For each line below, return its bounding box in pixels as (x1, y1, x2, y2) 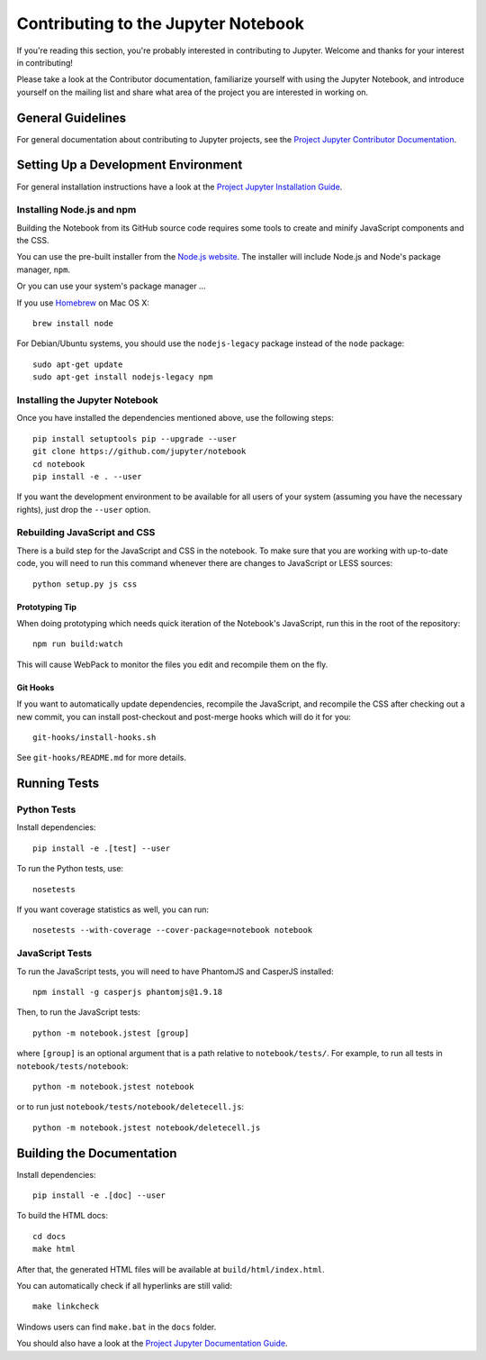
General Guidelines (16, 110, 126, 125)
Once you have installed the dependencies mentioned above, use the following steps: (16, 413, 335, 424)
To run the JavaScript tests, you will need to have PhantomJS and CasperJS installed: (16, 965, 334, 977)
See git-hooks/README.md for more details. (16, 753, 186, 763)
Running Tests (16, 776, 99, 791)
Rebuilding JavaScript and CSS (16, 526, 156, 539)
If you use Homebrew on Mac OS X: (16, 297, 150, 308)
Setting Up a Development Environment (16, 158, 243, 173)
